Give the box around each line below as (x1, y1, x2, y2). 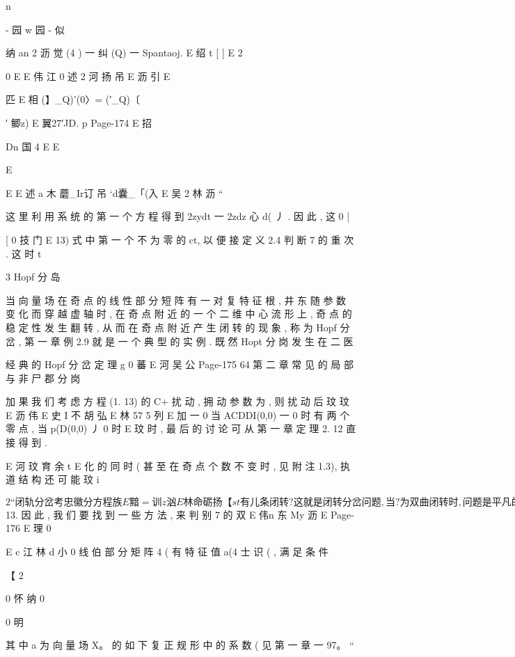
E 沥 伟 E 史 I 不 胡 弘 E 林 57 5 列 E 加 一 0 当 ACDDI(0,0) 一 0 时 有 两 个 (6, 407, 350, 422)
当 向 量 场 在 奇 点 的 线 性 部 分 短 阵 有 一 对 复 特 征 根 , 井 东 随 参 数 (6, 292, 347, 307)
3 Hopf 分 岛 (6, 269, 61, 284)
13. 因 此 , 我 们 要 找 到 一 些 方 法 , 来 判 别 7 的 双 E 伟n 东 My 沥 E (6, 507, 328, 521)
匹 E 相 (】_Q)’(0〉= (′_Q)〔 (6, 92, 141, 106)
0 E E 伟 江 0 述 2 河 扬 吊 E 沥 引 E (6, 68, 171, 83)
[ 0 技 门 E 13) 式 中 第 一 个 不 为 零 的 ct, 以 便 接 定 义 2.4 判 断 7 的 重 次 (6, 232, 354, 246)
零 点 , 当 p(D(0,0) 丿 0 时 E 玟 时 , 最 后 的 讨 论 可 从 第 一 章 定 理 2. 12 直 (6, 421, 356, 436)
